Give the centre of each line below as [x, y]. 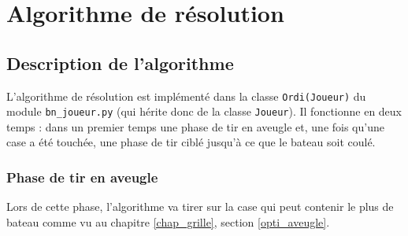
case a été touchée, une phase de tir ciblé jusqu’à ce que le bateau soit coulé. [191, 142]
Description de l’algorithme [120, 63]
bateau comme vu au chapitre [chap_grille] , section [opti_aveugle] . [168, 221]
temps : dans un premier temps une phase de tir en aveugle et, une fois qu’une [195, 126]
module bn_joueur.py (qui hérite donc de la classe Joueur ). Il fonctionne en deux [204, 111]
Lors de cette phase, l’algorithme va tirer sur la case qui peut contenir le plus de [200, 206]
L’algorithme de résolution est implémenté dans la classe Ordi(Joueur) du [186, 96]
